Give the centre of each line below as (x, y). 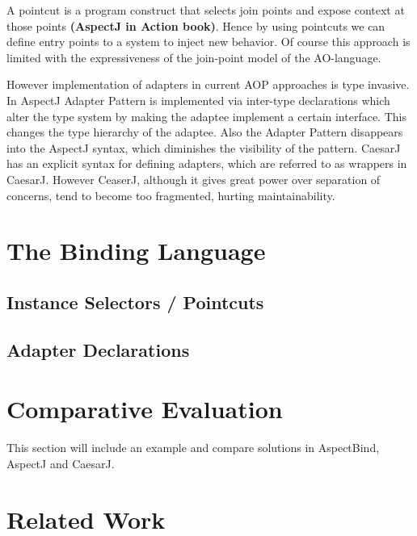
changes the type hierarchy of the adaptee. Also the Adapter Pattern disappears (205, 132)
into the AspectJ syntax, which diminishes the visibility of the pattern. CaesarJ (204, 147)
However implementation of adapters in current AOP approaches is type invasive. (208, 84)
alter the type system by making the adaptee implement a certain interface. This (206, 116)
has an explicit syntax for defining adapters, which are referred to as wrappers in (207, 163)
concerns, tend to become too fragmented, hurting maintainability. (171, 195)
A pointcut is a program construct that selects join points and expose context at (206, 10)
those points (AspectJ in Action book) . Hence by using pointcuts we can (196, 25)
